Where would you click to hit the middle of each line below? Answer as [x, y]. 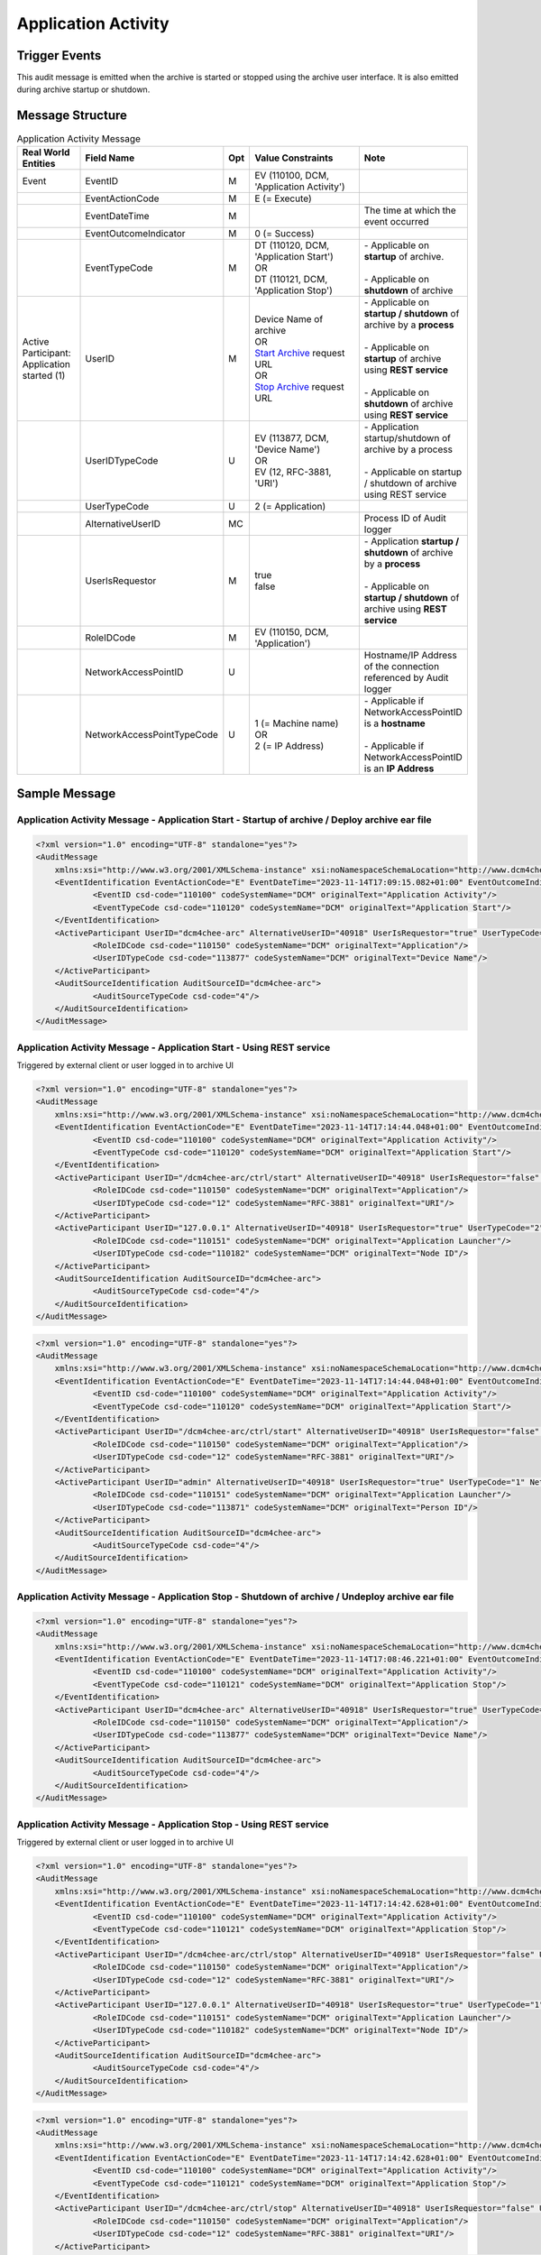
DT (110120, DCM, [292, 245]
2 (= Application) [290, 506]
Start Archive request [300, 353]
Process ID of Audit [405, 518]
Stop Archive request [299, 386]
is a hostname [394, 723]
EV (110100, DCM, [292, 175]
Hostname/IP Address [410, 655]
